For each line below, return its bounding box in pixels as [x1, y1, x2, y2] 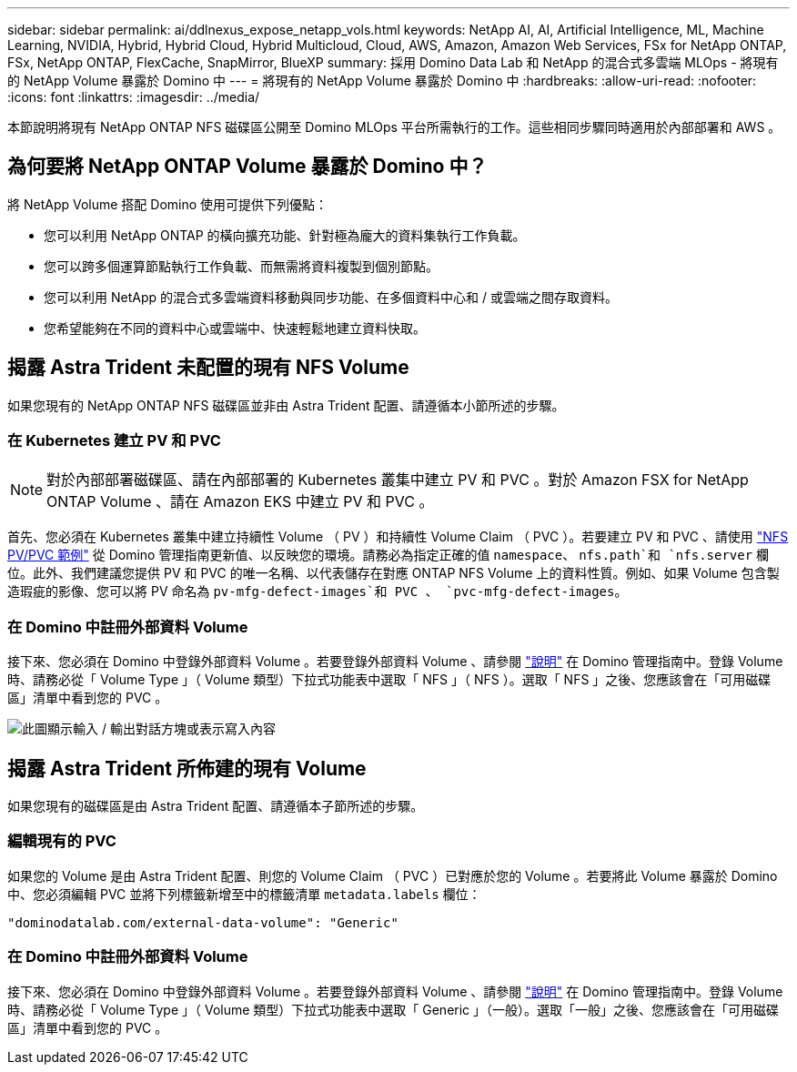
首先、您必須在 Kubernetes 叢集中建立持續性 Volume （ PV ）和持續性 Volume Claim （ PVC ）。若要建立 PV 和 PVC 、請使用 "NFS [7, 529, 789, 545]
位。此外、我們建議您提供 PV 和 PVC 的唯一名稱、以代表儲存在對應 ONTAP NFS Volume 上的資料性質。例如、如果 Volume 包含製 [7, 565, 780, 582]
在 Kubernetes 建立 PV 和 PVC [7, 431, 221, 450]
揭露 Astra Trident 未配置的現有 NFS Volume [7, 356, 409, 379]
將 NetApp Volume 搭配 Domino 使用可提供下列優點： [7, 196, 328, 212]
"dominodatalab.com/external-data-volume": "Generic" [7, 915, 398, 930]
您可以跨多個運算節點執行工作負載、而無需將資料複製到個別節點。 [44, 258, 439, 274]
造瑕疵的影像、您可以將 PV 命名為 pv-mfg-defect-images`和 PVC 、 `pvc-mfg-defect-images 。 [7, 583, 628, 600]
